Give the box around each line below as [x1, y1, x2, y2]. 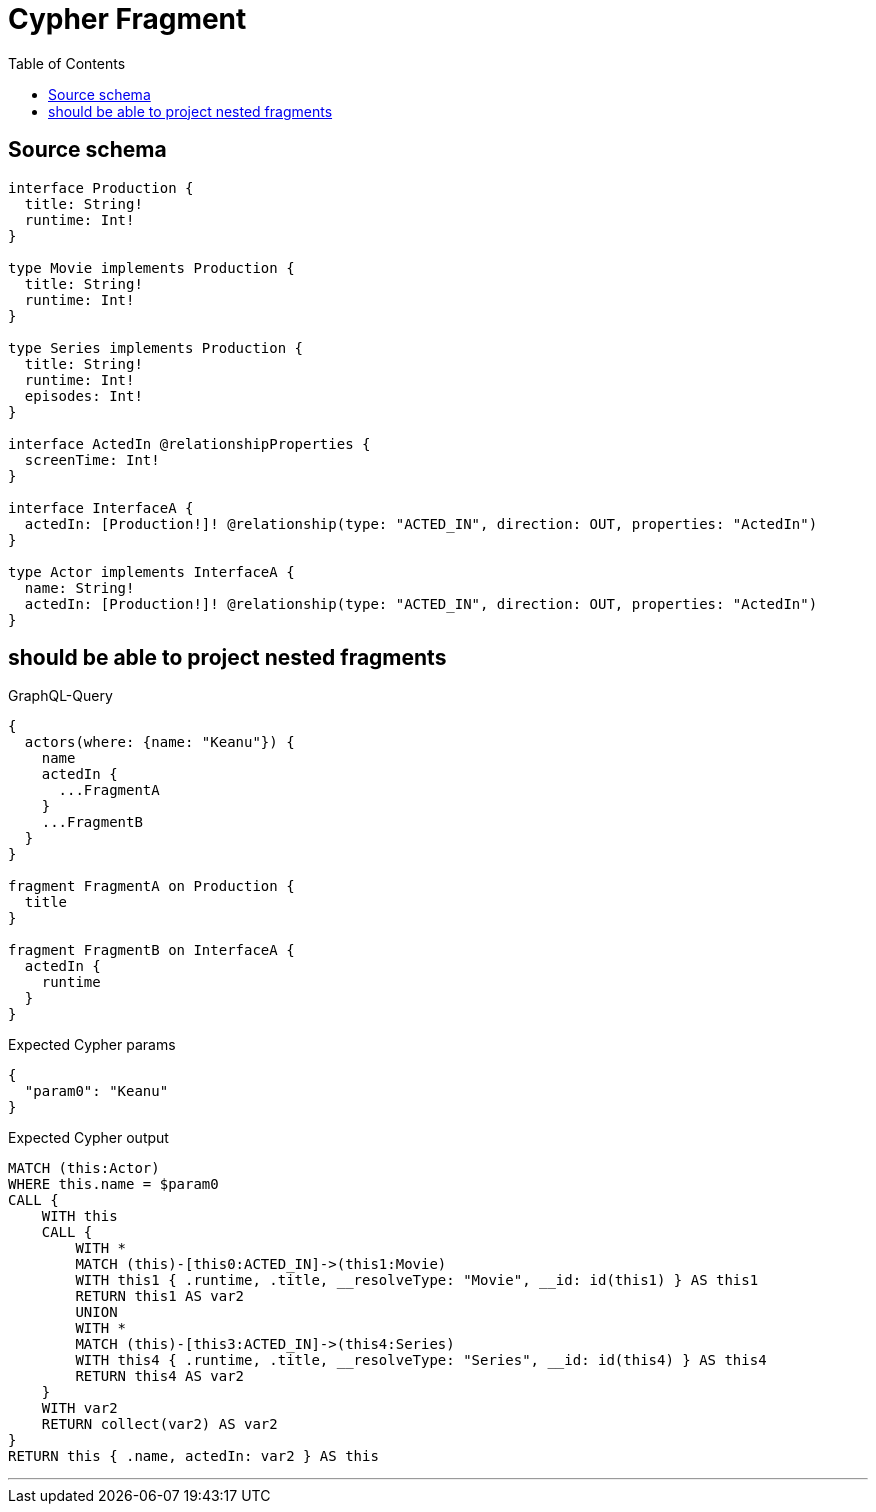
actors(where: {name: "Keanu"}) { [24, 734, 295, 751]
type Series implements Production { [8, 339, 304, 356]
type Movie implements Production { [8, 259, 295, 276]
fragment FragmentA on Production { [8, 878, 295, 895]
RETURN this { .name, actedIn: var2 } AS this [8, 1448, 379, 1465]
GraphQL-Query [8, 687, 113, 705]
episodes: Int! [24, 387, 143, 404]
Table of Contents [8, 54, 126, 72]
